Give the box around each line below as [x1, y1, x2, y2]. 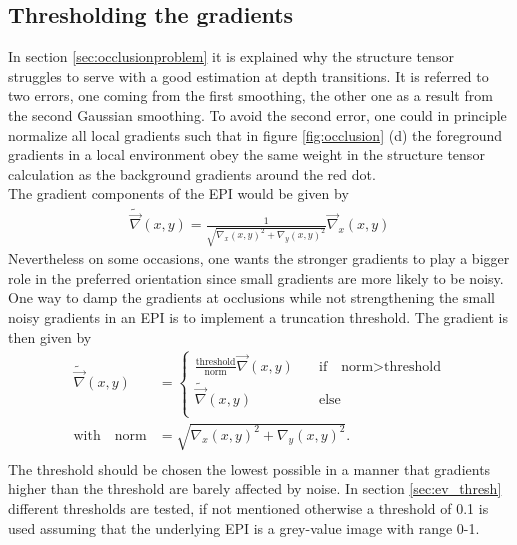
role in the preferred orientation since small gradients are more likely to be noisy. [8, 267, 504, 288]
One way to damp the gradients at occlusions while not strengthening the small [8, 287, 495, 308]
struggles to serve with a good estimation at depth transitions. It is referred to [8, 65, 489, 86]
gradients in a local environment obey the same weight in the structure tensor [8, 144, 485, 165]
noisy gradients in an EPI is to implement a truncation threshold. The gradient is [8, 306, 508, 327]
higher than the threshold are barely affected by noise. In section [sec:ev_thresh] [8, 478, 502, 499]
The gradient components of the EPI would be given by [8, 183, 349, 204]
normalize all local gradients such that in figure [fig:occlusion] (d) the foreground [8, 124, 502, 145]
